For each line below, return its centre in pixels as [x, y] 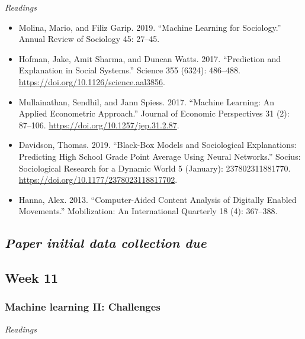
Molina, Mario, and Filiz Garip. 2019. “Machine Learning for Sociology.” [150, 27]
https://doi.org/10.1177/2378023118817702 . [98, 180]
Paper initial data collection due [106, 243]
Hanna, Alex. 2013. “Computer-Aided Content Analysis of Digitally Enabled [158, 199]
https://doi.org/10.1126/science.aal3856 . [92, 81]
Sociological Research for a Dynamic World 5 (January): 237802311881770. [155, 168]
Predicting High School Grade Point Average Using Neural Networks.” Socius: [160, 156]
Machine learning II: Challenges [83, 307]
